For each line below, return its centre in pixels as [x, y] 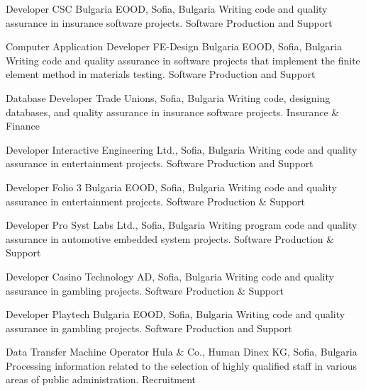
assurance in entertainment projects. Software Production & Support [155, 201]
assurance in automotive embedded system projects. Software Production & [170, 238]
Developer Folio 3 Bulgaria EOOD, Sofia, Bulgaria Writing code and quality [171, 187]
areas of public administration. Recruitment [101, 379]
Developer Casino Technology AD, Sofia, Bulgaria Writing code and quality [170, 276]
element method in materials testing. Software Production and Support [161, 74]
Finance [23, 126]
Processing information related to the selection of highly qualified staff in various [182, 365]
